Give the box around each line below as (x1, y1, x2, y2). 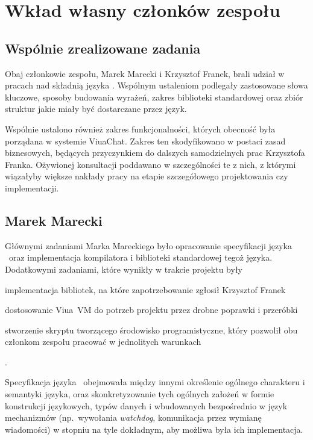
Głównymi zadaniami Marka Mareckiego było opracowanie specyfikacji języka (5, 239, 292, 252)
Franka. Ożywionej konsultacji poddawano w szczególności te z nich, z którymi (5, 158, 296, 170)
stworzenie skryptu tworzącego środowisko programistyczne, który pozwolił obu (5, 323, 298, 336)
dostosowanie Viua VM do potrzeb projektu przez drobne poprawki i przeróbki (5, 303, 298, 316)
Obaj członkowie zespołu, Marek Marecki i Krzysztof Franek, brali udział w (5, 67, 285, 79)
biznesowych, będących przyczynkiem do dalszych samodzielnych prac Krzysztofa (5, 146, 305, 159)
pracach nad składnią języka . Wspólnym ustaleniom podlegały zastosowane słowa (5, 79, 308, 91)
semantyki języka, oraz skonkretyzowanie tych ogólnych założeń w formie (5, 388, 274, 400)
